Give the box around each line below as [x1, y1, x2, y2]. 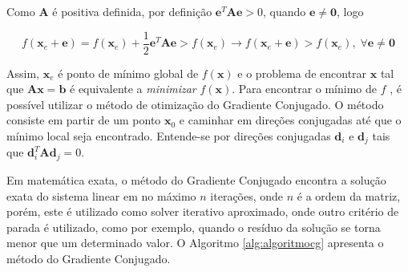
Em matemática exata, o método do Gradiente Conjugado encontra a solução [6, 171, 386, 188]
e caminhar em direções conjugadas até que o [179, 112, 402, 128]
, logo [337, 3, 364, 19]
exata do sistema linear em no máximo [6, 187, 196, 204]
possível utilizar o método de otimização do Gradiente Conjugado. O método [6, 95, 384, 112]
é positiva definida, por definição [52, 3, 212, 19]
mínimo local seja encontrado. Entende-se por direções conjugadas [6, 128, 331, 144]
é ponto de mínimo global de [58, 64, 199, 81]
